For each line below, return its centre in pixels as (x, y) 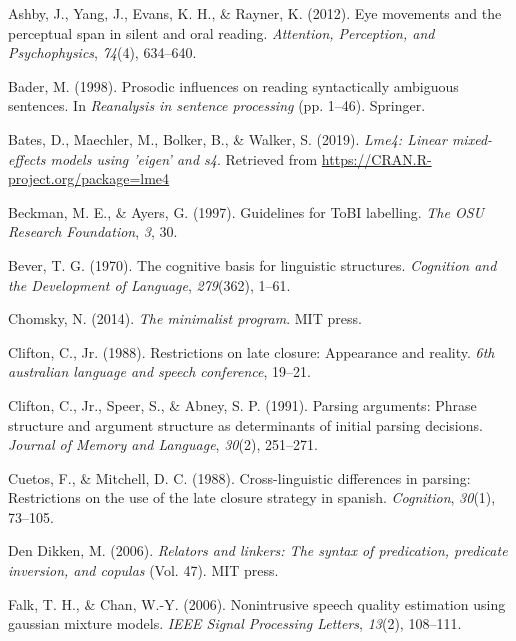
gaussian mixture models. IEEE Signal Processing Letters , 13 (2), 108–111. (235, 623)
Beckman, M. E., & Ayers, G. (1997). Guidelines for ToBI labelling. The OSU (246, 211)
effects (27, 158)
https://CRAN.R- (376, 158)
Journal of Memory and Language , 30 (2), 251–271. (163, 444)
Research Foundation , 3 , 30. (93, 231)
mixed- (472, 138)
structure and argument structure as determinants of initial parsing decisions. (245, 424)
